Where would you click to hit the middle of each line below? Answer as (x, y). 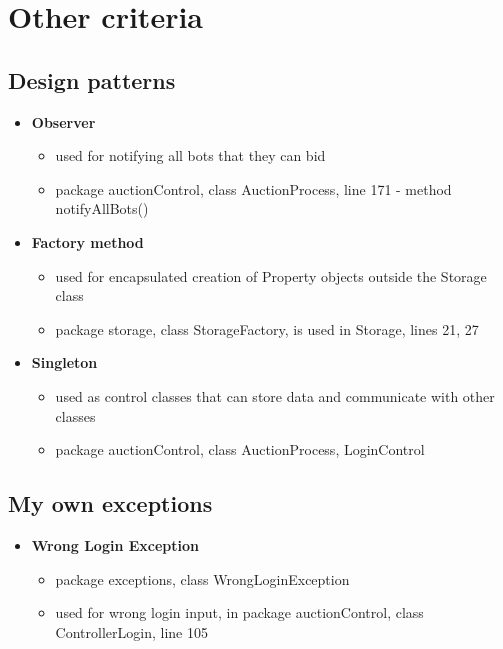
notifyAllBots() (102, 208)
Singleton (64, 362)
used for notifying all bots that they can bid (190, 155)
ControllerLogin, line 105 (131, 631)
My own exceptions (110, 503)
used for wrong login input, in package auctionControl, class (239, 612)
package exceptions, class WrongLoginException (202, 578)
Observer (63, 121)
